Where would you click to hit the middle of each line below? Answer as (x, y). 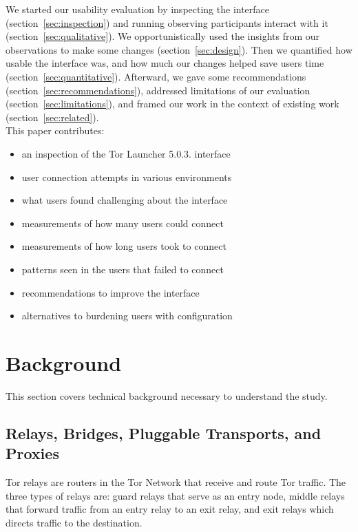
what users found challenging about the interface (125, 200)
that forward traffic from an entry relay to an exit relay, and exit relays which (170, 509)
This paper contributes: (55, 130)
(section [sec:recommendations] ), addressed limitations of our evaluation (158, 90)
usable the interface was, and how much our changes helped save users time (165, 63)
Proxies (32, 453)
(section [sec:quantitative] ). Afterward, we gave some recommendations (156, 76)
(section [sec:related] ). (52, 117)
